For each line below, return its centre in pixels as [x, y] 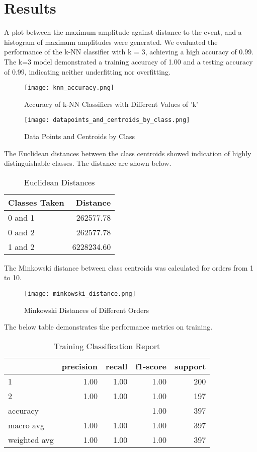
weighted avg [31, 439]
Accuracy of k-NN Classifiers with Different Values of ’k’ [111, 104]
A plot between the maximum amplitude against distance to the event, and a [123, 32]
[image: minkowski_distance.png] [80, 294]
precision [79, 366]
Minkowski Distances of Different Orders [87, 310]
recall [116, 366]
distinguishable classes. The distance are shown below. [88, 163]
